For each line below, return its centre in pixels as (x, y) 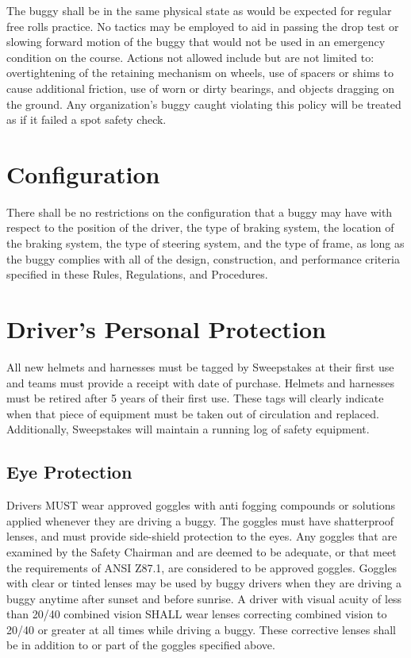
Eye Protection (69, 472)
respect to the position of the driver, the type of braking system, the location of (200, 227)
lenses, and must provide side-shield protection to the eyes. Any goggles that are (202, 536)
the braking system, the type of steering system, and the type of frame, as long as (205, 243)
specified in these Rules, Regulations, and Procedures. (137, 274)
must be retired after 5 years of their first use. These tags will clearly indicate (195, 398)
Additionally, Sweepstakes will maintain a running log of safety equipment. (188, 429)
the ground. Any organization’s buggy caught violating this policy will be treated (204, 104)
